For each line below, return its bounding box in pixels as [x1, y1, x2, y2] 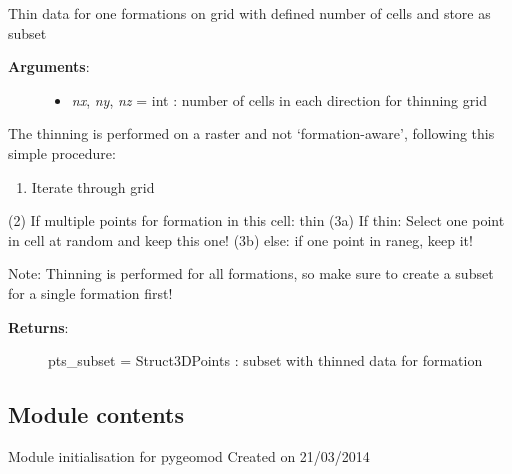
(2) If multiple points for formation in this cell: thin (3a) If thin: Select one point [8, 210, 505, 231]
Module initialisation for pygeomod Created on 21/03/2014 [8, 445, 370, 466]
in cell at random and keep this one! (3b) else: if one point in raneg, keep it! [8, 229, 473, 250]
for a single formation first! [8, 282, 173, 303]
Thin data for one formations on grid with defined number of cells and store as [8, 3, 491, 23]
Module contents [8, 399, 185, 430]
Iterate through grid [31, 176, 155, 197]
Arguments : [8, 56, 90, 77]
